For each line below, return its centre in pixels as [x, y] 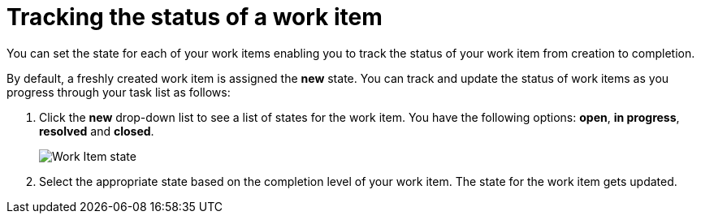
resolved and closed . [97, 131]
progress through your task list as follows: [119, 92]
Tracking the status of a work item [195, 17]
